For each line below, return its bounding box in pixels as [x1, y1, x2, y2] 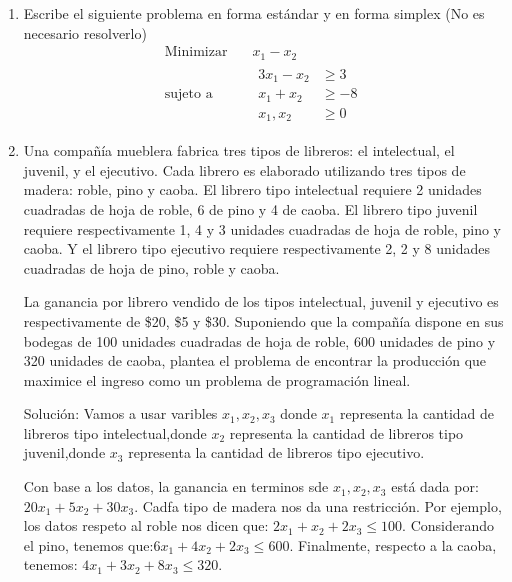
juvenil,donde [23, 442, 106, 463]
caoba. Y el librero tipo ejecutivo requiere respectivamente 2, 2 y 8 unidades [23, 238, 491, 259]
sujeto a [164, 87, 213, 102]
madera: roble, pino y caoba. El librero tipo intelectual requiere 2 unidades [23, 179, 482, 200]
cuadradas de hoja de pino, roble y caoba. [23, 257, 280, 278]
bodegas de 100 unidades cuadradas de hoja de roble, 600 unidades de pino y [23, 330, 496, 351]
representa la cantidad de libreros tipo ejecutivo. [128, 442, 425, 463]
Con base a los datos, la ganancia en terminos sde [23, 476, 329, 497]
